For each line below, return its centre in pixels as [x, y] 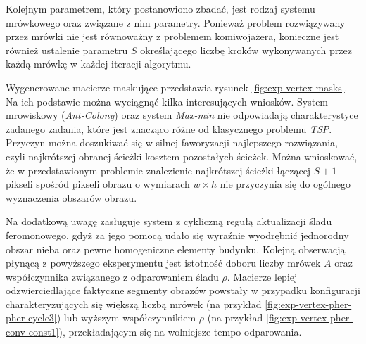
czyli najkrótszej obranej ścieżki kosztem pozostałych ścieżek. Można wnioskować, [182, 156]
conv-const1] [32, 332]
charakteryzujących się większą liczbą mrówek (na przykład [134, 304]
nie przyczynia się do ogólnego [285, 184]
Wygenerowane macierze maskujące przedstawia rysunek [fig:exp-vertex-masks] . [177, 87]
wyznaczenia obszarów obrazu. [71, 197]
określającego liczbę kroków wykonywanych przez [246, 50]
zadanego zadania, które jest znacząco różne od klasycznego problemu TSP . [169, 128]
